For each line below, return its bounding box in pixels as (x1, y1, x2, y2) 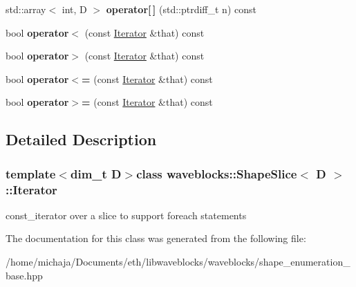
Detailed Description (6, 129, 157, 150)
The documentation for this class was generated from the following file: (6, 231, 306, 246)
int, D (62, 2, 87, 16)
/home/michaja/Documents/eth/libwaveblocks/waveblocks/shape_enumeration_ (6, 254, 350, 269)
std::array (6, 2, 46, 16)
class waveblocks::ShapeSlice (136, 165, 297, 182)
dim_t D (70, 165, 122, 182)
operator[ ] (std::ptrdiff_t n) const (106, 2, 256, 16)
